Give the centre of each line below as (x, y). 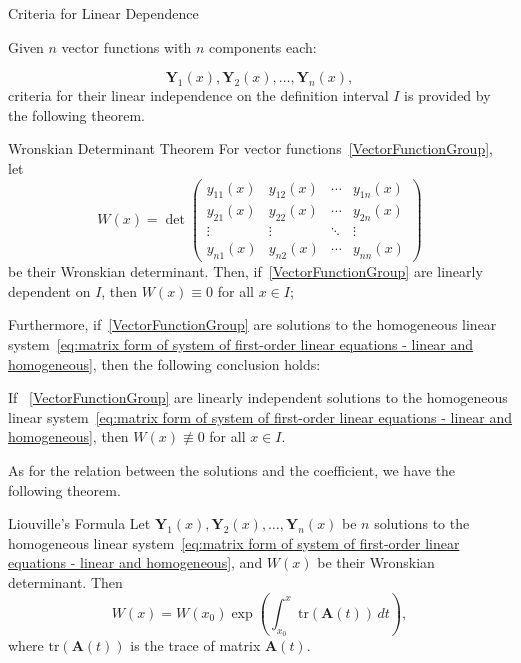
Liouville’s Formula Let (79, 523)
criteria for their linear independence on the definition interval (198, 95)
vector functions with (126, 46)
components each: (262, 46)
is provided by (447, 95)
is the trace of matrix (195, 644)
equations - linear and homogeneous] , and (135, 562)
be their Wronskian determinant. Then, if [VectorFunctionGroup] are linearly (245, 271)
